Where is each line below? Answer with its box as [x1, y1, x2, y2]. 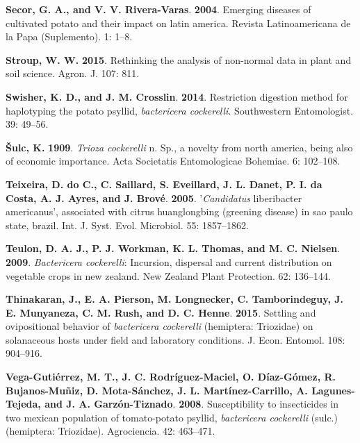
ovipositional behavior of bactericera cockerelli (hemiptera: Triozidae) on [6, 319, 313, 333]
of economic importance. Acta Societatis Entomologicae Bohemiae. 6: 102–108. [6, 153, 341, 168]
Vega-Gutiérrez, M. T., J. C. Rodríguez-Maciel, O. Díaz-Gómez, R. [6, 369, 336, 384]
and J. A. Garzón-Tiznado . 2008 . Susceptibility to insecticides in [44, 396, 339, 411]
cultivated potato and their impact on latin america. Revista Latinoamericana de [6, 15, 351, 30]
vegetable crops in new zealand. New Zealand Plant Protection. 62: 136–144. [6, 268, 331, 283]
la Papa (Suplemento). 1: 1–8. [6, 29, 133, 44]
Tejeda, [6, 396, 41, 411]
